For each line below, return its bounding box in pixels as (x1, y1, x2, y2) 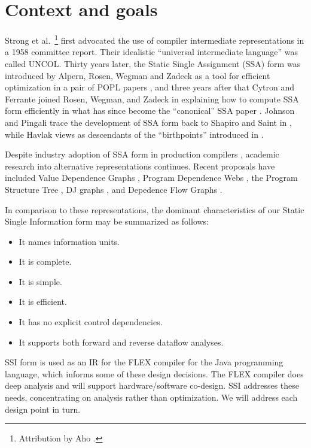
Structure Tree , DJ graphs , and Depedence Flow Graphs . (5, 183, 222, 195)
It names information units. (19, 235, 120, 247)
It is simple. (19, 275, 62, 287)
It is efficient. (19, 295, 67, 308)
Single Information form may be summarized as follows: (5, 215, 209, 228)
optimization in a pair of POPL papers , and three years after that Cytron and (5, 81, 295, 93)
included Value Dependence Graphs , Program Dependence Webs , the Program (5, 171, 298, 184)
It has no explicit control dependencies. (19, 316, 163, 328)
